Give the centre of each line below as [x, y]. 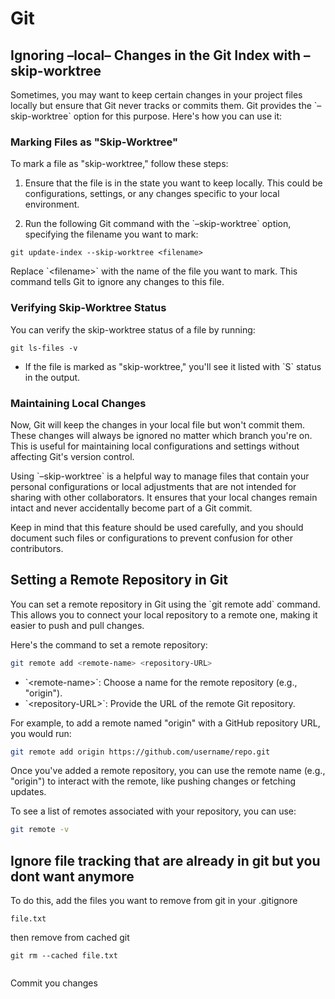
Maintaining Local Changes [78, 403]
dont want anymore [72, 876]
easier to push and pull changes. [77, 625]
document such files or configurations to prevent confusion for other [151, 538]
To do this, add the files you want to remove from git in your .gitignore [154, 901]
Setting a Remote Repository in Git [119, 580]
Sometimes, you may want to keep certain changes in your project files [156, 95]
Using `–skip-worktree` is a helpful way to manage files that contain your [160, 476]
